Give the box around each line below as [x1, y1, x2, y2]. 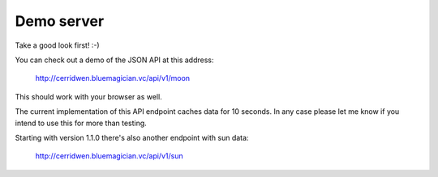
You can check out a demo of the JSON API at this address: [15, 55, 214, 65]
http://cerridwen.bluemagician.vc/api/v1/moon [35, 74, 191, 83]
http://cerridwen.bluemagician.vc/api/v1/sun [35, 151, 183, 161]
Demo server [15, 12, 105, 30]
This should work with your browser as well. [15, 91, 162, 101]
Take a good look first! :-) [15, 40, 101, 50]
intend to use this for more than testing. [15, 118, 148, 128]
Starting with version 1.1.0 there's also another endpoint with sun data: [15, 133, 249, 142]
